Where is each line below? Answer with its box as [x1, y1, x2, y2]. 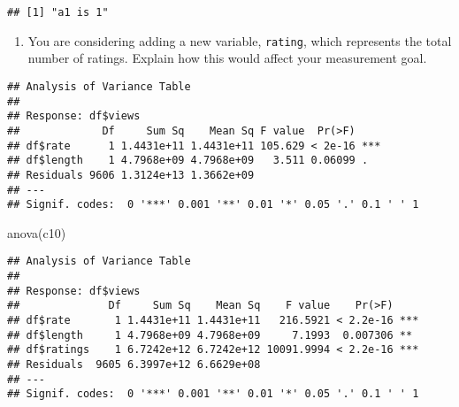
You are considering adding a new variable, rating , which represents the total [27, 31, 452, 50]
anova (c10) [7, 223, 66, 242]
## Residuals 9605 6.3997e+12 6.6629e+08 [7, 358, 261, 371]
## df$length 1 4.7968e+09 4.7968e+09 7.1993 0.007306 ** [7, 328, 413, 342]
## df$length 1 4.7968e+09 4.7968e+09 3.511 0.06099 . [7, 154, 369, 167]
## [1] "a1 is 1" [7, 6, 109, 19]
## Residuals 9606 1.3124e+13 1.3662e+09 [7, 168, 255, 181]
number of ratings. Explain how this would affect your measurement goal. [27, 49, 427, 67]
